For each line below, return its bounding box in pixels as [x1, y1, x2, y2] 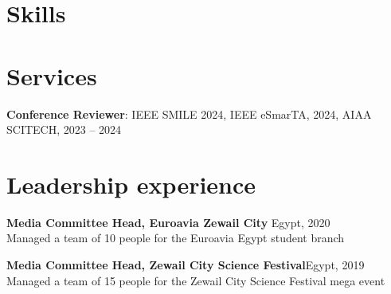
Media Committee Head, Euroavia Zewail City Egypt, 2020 [6, 214, 330, 230]
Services [6, 59, 97, 92]
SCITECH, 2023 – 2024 [6, 121, 122, 138]
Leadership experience [6, 167, 256, 200]
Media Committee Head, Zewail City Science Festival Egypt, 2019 [6, 257, 365, 272]
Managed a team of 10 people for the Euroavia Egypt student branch [6, 229, 345, 246]
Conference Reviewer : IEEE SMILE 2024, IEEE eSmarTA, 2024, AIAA [6, 105, 372, 122]
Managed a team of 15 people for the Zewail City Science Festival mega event [6, 272, 385, 288]
